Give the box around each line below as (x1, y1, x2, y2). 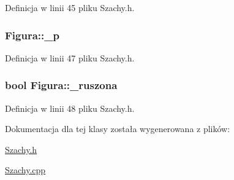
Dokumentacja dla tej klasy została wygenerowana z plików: (5, 122, 230, 135)
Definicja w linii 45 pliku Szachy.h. (5, 1, 135, 14)
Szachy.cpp (5, 163, 46, 176)
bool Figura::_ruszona (5, 77, 118, 93)
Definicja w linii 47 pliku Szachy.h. (5, 51, 135, 64)
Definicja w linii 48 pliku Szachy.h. (5, 101, 135, 114)
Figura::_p (5, 27, 59, 42)
